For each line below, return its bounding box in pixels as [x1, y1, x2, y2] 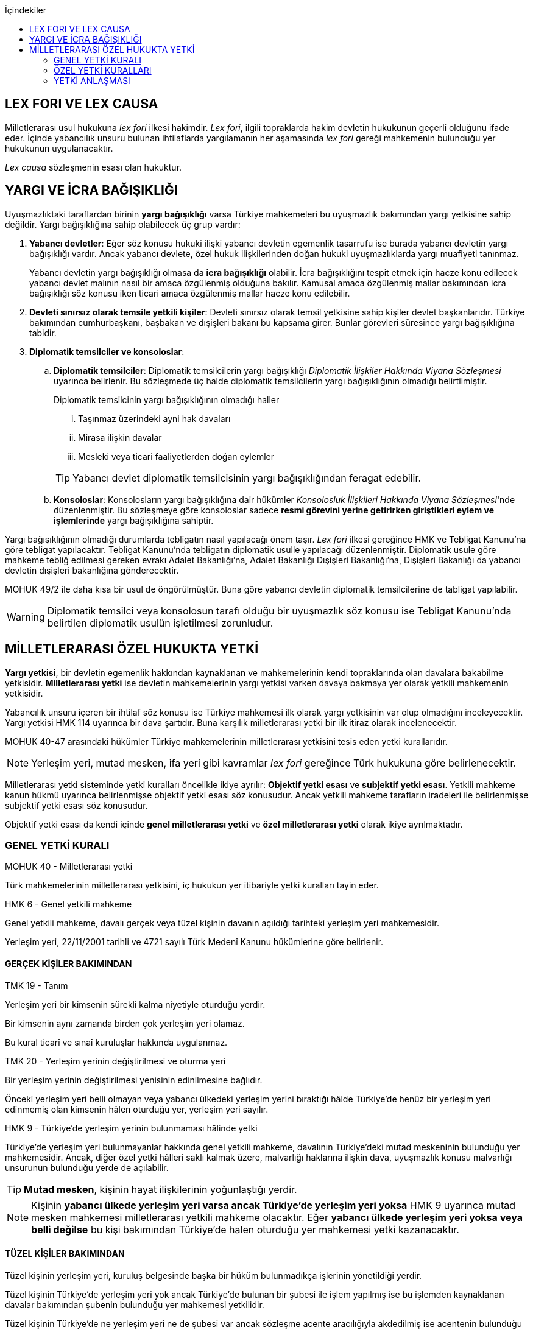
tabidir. [29, 327, 57, 338]
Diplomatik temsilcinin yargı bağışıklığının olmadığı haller [54, 394, 280, 405]
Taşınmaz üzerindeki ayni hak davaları [78, 413, 231, 424]
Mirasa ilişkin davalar [78, 432, 162, 443]
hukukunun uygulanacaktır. [5, 142, 113, 153]
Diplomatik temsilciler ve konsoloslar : [29, 346, 185, 357]
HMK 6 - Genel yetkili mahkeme [5, 899, 132, 910]
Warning [7, 610, 45, 623]
